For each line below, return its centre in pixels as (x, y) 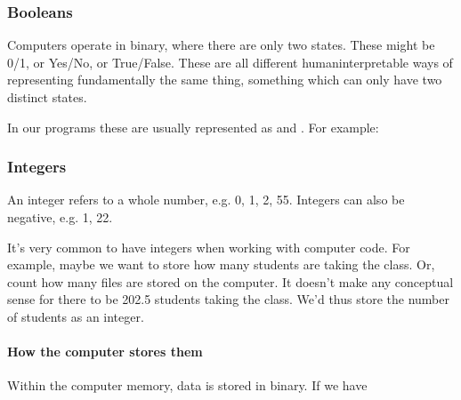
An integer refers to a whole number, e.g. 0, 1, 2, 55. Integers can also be (206, 200)
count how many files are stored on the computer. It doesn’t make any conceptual (230, 281)
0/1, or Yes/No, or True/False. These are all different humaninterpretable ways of (230, 62)
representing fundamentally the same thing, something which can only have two (225, 80)
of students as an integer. (76, 316)
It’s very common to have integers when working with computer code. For (209, 247)
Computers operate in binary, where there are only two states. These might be (221, 45)
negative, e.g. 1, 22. (60, 217)
